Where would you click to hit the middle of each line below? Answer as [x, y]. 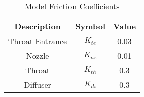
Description [38, 26]
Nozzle [38, 56]
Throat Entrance [38, 41]
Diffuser [38, 85]
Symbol [90, 26]
